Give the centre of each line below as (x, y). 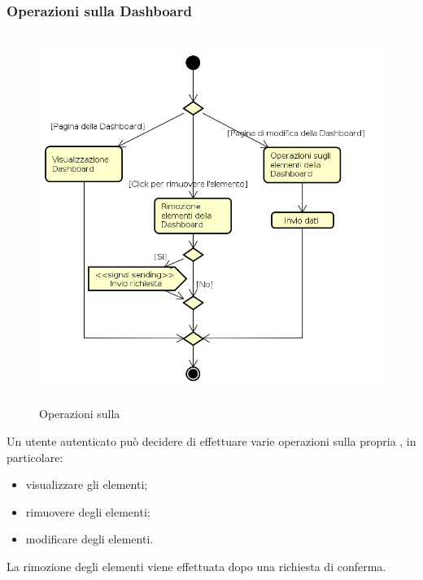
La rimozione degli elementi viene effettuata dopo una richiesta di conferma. (196, 566)
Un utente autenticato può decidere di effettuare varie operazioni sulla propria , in (211, 440)
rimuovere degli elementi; (88, 511)
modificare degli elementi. (89, 539)
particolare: (35, 457)
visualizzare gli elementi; (87, 484)
